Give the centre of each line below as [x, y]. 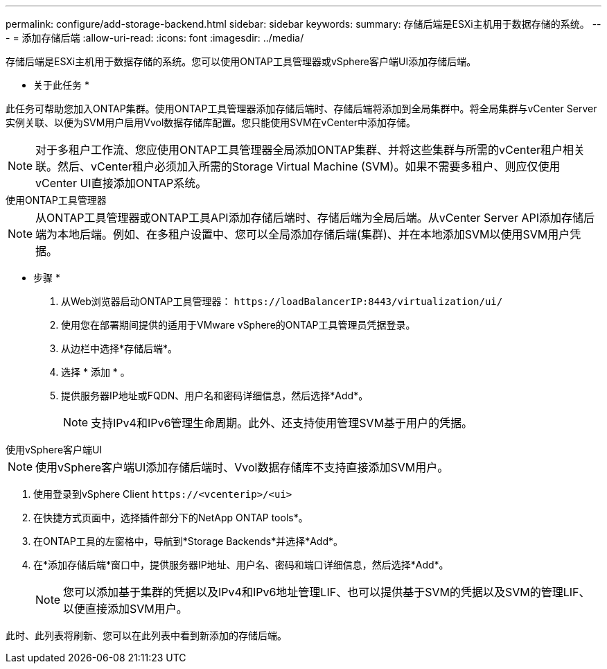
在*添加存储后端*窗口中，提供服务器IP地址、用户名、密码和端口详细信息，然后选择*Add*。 [241, 565]
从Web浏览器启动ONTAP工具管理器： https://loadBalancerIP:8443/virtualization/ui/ [282, 301]
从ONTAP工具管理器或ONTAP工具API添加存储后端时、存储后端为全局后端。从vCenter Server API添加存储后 [315, 218]
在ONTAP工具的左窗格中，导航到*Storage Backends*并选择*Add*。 [188, 541]
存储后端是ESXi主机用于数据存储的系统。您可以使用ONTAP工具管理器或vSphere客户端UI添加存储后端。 [241, 61]
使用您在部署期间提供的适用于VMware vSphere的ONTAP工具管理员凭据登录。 [238, 325]
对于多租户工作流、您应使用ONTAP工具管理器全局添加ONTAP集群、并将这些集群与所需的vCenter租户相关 [310, 150]
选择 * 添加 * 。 [96, 372]
